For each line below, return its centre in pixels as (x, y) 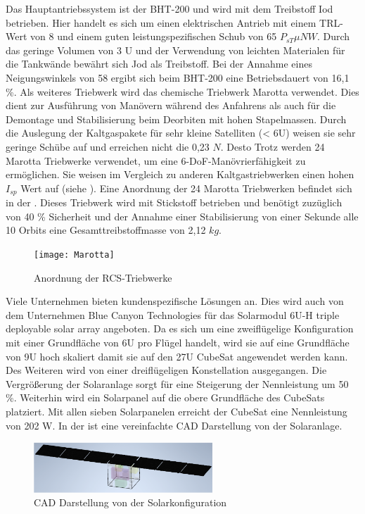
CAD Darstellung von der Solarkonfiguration (130, 502)
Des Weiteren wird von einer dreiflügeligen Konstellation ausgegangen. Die (166, 370)
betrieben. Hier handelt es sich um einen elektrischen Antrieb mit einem (161, 22)
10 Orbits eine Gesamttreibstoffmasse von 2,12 (106, 230)
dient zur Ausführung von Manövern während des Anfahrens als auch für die (171, 105)
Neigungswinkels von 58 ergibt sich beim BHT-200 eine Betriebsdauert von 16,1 (178, 77)
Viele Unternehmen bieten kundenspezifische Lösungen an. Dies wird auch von (175, 301)
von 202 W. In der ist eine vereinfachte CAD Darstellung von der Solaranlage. (174, 425)
